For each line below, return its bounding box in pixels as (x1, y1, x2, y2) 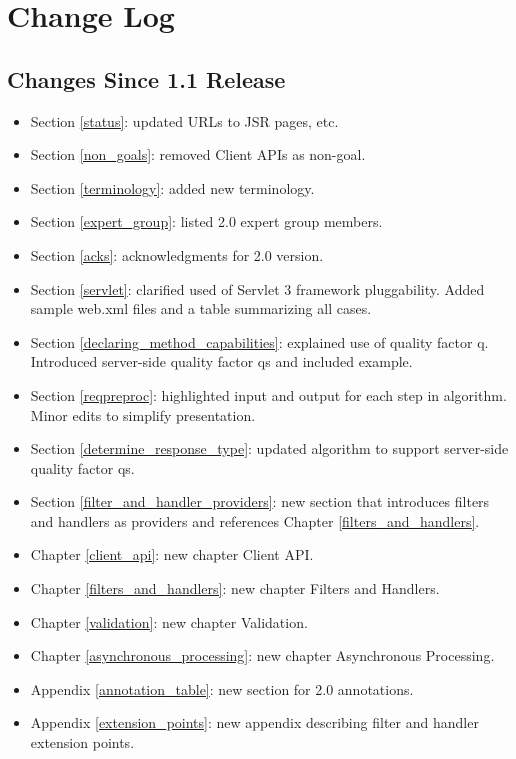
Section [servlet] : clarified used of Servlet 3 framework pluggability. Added (30, 278, 485, 299)
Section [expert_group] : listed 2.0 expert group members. (30, 211, 383, 232)
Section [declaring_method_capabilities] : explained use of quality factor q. (30, 331, 489, 352)
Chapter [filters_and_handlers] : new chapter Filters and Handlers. (30, 578, 440, 599)
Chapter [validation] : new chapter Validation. (30, 611, 308, 632)
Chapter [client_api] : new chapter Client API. (30, 544, 314, 565)
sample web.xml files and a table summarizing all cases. (30, 298, 372, 319)
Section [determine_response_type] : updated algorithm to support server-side (30, 438, 509, 459)
